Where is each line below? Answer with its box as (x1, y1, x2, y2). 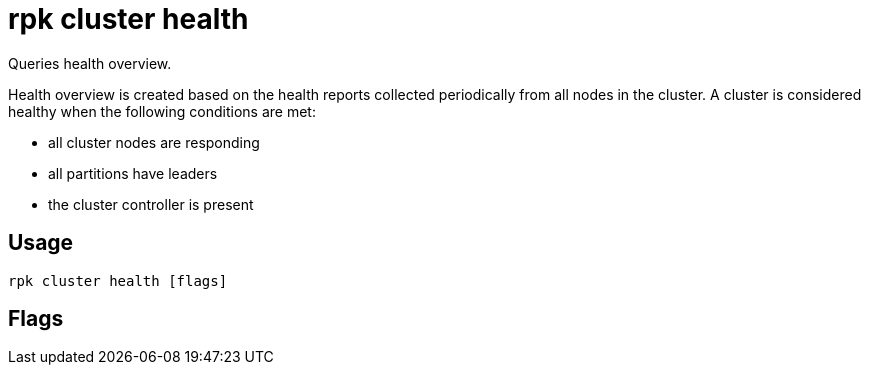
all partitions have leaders (48, 164, 218, 182)
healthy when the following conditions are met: (8, 102, 316, 120)
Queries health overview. (8, 54, 172, 72)
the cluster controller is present (48, 195, 254, 213)
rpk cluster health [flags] (8, 272, 228, 289)
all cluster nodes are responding (48, 133, 260, 151)
